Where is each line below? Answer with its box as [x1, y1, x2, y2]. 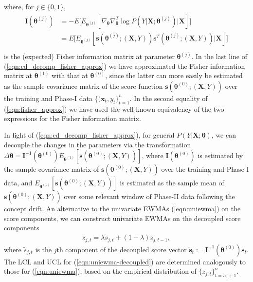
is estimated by [198, 150, 243, 161]
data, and [4, 178, 33, 188]
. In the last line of [191, 51, 247, 61]
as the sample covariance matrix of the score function [4, 81, 163, 91]
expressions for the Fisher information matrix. [4, 113, 141, 123]
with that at [52, 70, 88, 81]
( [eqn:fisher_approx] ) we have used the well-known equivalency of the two [4, 103, 224, 114]
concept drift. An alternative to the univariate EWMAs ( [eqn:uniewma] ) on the [4, 203, 241, 214]
